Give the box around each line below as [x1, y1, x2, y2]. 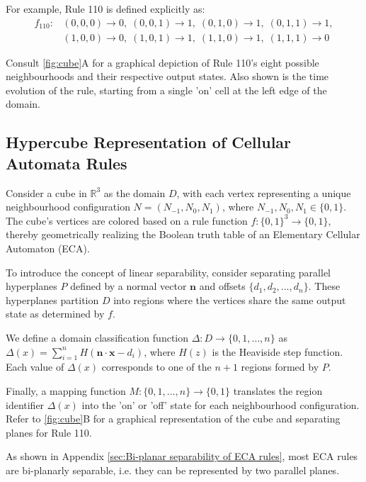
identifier [6, 397, 45, 412]
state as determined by [6, 306, 105, 321]
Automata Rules [6, 152, 127, 174]
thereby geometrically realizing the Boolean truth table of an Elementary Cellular [6, 227, 360, 242]
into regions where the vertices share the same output [113, 292, 346, 307]
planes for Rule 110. [6, 425, 92, 439]
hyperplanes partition [6, 292, 99, 307]
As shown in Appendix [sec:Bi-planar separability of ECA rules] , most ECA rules [6, 449, 358, 464]
